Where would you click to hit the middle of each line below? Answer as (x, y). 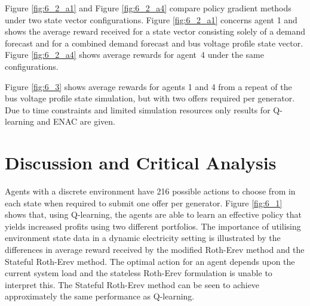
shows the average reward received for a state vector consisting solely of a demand (155, 31)
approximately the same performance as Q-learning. (100, 296)
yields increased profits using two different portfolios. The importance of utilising (153, 226)
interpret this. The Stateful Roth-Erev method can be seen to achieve (132, 284)
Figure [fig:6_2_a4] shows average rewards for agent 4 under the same (134, 55)
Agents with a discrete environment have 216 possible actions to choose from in (150, 191)
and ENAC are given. (76, 121)
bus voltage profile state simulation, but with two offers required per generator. (150, 98)
